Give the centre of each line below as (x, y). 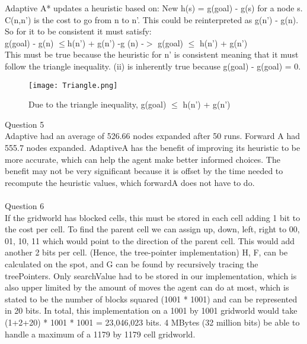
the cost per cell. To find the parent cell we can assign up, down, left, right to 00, (152, 229)
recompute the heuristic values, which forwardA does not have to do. (130, 182)
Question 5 (25, 124)
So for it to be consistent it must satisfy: (78, 31)
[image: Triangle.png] (73, 85)
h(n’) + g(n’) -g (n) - (105, 42)
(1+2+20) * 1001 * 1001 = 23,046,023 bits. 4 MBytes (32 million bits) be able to (152, 322)
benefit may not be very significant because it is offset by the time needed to (144, 171)
